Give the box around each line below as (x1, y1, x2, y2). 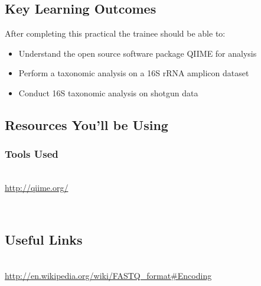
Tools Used (5, 147, 58, 161)
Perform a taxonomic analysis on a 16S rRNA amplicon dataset (18, 67, 249, 79)
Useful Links (5, 230, 83, 248)
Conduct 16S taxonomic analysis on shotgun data (18, 86, 198, 99)
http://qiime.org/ (5, 181, 68, 193)
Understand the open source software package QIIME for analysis (18, 47, 257, 59)
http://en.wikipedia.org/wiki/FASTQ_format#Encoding (5, 269, 212, 281)
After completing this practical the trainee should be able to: (5, 27, 226, 39)
